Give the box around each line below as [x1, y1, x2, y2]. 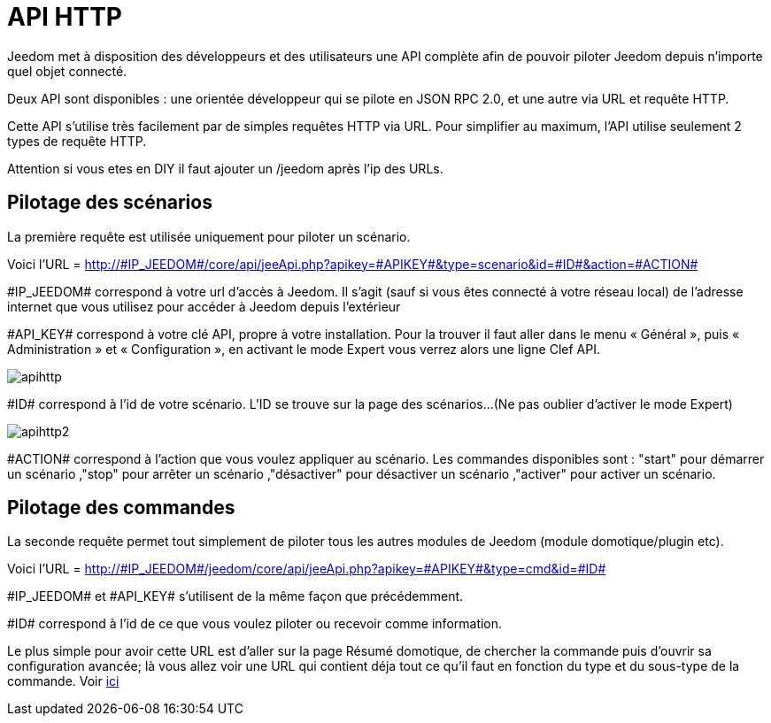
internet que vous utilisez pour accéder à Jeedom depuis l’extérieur [7, 298, 401, 314]
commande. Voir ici [7, 673, 120, 689]
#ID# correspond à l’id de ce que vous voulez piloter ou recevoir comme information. [7, 616, 503, 632]
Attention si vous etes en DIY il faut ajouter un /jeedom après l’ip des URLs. [7, 160, 443, 176]
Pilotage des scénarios [7, 191, 212, 214]
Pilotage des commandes [7, 496, 235, 519]
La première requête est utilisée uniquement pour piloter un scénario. [7, 228, 411, 244]
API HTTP [7, 2, 122, 32]
